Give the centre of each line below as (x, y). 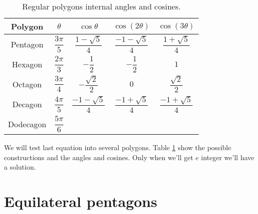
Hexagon (27, 64)
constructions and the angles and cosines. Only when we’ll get (99, 157)
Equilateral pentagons (81, 201)
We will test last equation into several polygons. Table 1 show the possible (118, 147)
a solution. (20, 167)
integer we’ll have (228, 157)
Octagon (27, 84)
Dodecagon (27, 124)
